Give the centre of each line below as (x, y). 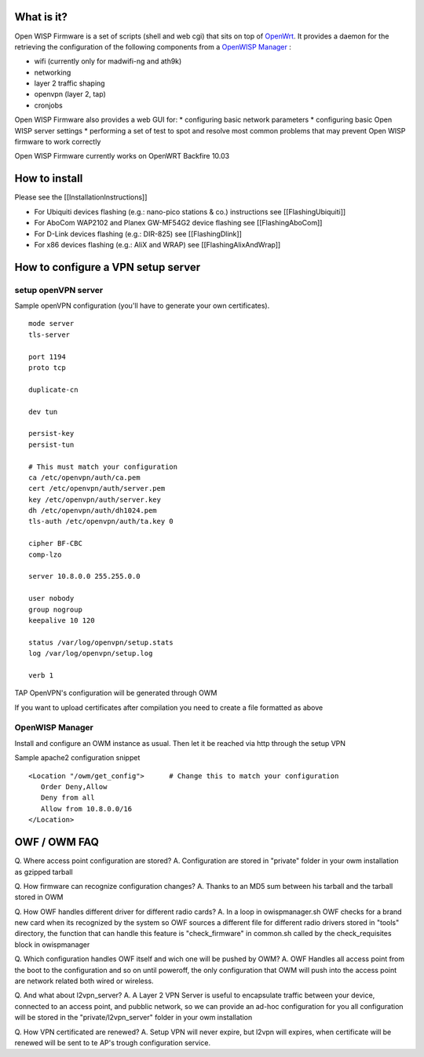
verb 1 (41, 675)
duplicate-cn (53, 390)
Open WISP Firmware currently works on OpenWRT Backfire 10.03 (122, 156)
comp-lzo (45, 554)
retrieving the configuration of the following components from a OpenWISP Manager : (153, 46)
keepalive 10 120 (62, 620)
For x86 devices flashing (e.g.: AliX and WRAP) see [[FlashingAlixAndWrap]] (157, 244)
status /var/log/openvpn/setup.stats (101, 642)
